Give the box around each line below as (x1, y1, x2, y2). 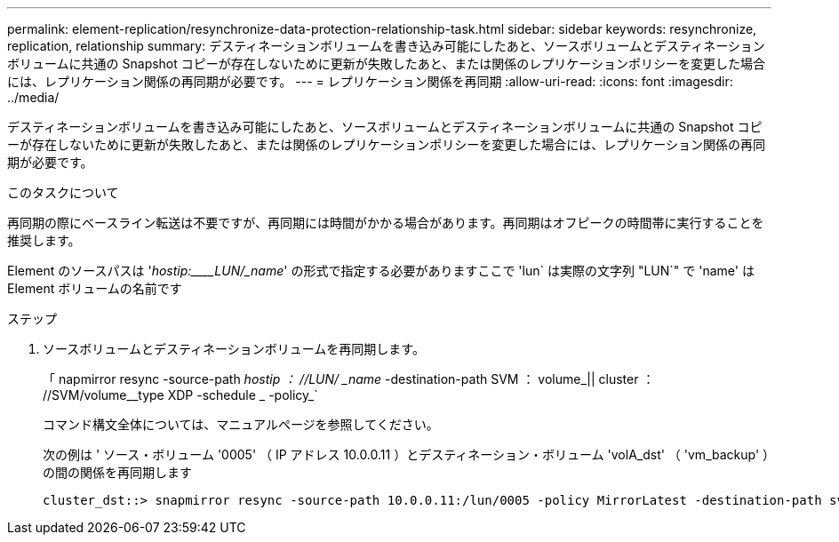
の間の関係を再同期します (43, 465, 192, 480)
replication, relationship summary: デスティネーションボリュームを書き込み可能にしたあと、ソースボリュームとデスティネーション (7, 38, 765, 53)
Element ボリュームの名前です (7, 281, 182, 296)
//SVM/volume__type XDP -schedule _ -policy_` (43, 387, 318, 403)
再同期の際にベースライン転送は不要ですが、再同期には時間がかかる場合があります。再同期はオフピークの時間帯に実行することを (7, 215, 764, 230)
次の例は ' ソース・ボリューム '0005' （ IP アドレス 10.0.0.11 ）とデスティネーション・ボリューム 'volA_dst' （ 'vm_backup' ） (43, 447, 770, 462)
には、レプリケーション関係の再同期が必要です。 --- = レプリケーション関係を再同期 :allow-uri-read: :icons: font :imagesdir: (7, 74, 733, 89)
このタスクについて (7, 185, 119, 200)
